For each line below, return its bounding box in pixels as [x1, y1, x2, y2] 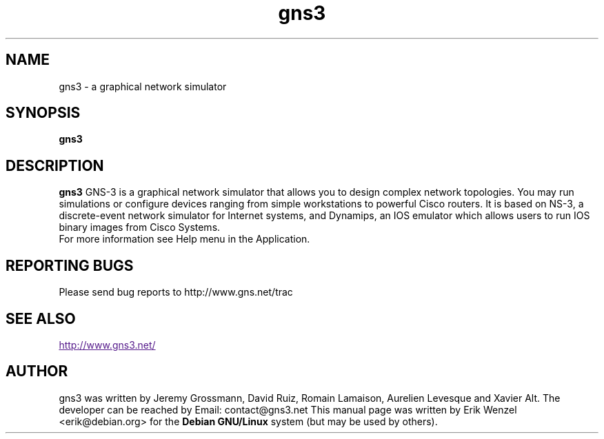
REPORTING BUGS [6, 256, 134, 274]
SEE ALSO [6, 309, 76, 327]
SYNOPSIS [6, 104, 81, 122]
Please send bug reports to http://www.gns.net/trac [59, 286, 293, 298]
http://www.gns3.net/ [59, 338, 156, 351]
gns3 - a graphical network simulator [59, 80, 227, 92]
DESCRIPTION [6, 156, 104, 174]
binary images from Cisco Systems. [59, 221, 221, 234]
